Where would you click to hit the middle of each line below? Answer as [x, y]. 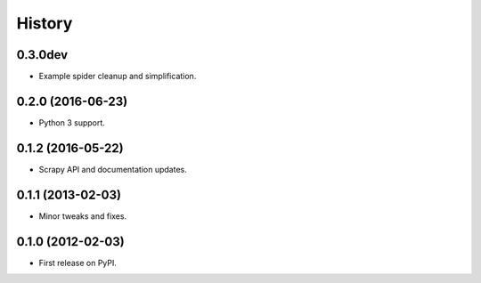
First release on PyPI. [78, 263]
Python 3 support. [72, 122]
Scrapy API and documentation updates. [113, 169]
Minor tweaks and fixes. [83, 216]
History [45, 23]
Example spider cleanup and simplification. [118, 77]
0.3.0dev [42, 55]
